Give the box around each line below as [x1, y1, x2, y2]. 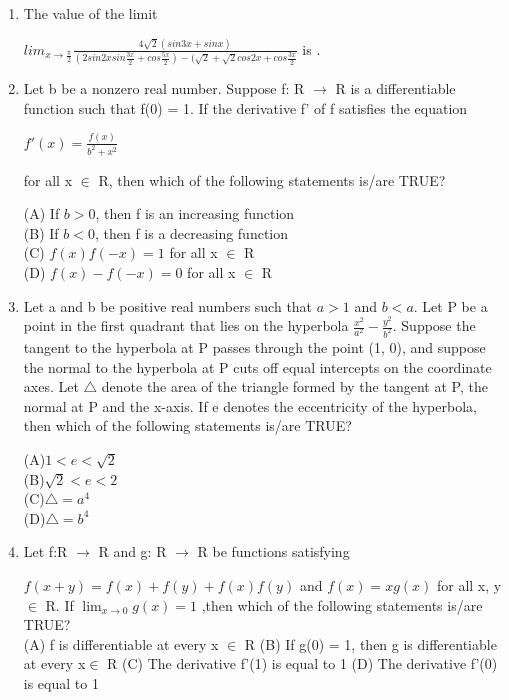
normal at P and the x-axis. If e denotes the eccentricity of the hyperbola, [23, 395, 477, 416]
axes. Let [23, 376, 79, 397]
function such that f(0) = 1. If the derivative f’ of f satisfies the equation [23, 97, 468, 118]
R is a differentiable [335, 78, 456, 99]
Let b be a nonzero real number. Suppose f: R [23, 78, 305, 99]
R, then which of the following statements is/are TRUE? [98, 169, 446, 190]
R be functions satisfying [197, 541, 350, 562]
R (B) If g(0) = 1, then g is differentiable [244, 633, 497, 654]
